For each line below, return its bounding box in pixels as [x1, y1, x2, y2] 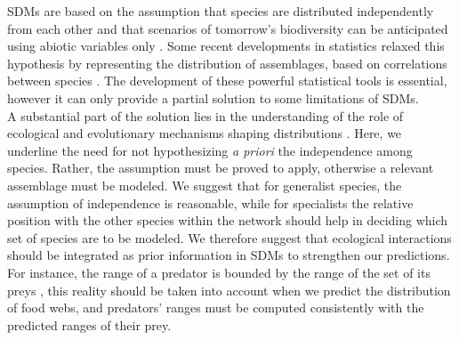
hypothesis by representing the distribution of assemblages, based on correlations [7, 53, 447, 72]
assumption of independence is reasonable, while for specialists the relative [7, 193, 414, 212]
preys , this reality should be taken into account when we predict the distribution [7, 280, 451, 299]
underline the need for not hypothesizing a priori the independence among [7, 141, 413, 159]
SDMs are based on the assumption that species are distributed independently [7, 2, 434, 20]
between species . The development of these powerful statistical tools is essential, [7, 71, 447, 90]
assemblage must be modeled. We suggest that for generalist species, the [7, 175, 402, 194]
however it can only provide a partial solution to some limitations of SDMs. [7, 88, 419, 107]
